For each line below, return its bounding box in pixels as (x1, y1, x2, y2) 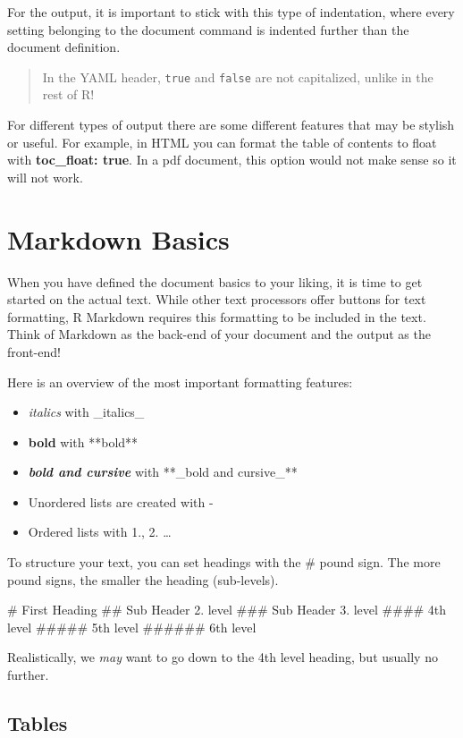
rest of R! (42, 85, 95, 104)
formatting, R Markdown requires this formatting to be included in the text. (7, 307, 426, 326)
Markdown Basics (7, 220, 230, 257)
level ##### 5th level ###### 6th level (7, 617, 257, 636)
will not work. (7, 167, 83, 186)
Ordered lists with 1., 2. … (28, 522, 172, 541)
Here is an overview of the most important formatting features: (7, 372, 353, 391)
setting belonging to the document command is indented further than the (7, 20, 409, 38)
